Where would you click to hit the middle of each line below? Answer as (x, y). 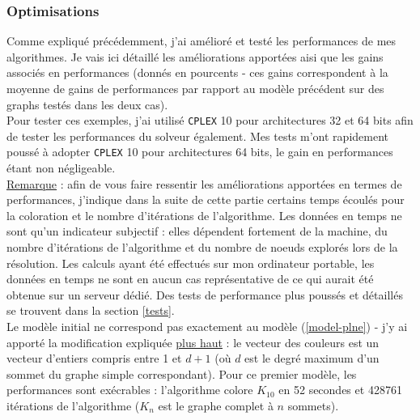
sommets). (313, 405)
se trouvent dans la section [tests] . (91, 310)
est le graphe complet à (216, 405)
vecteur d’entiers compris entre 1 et (94, 358)
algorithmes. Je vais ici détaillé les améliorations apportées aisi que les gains (195, 56)
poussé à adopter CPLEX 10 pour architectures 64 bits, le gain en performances (200, 152)
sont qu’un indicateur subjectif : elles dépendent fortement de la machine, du (197, 231)
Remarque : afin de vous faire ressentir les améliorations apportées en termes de (204, 183)
